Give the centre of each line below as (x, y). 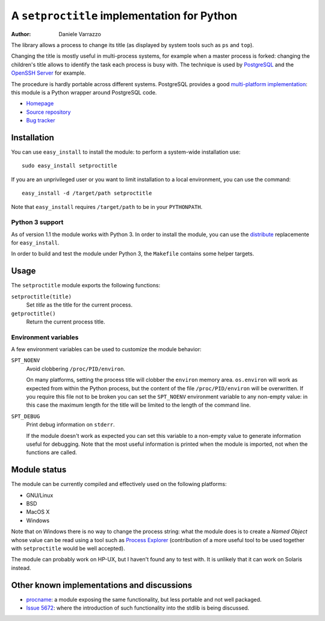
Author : (21, 34)
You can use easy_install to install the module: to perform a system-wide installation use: (126, 152)
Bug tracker (41, 120)
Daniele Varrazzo (80, 34)
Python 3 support (37, 222)
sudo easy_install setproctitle (70, 166)
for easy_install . (35, 243)
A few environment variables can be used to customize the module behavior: (106, 349)
